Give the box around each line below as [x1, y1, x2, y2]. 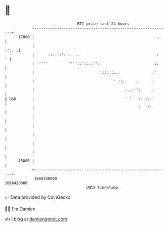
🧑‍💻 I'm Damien [5, 206, 36, 212]
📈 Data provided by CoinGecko [5, 194, 71, 200]
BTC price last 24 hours [77, 21, 130, 26]
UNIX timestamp [86, 185, 118, 190]
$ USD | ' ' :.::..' [5, 96, 155, 102]
